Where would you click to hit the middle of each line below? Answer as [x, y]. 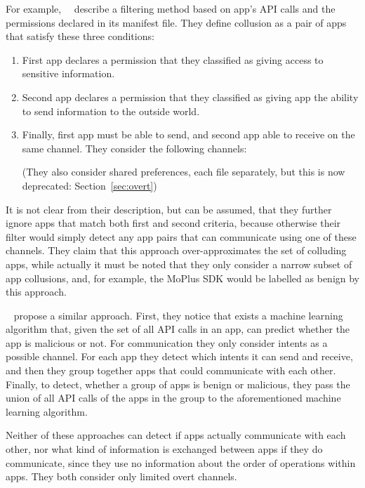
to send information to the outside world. [111, 111]
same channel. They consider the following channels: [134, 148]
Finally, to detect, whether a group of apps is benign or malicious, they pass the [178, 384]
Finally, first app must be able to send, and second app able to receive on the [188, 134]
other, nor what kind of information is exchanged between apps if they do [164, 449]
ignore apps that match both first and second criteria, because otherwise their [173, 223]
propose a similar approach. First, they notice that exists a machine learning [178, 315]
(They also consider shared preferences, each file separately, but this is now [184, 172]
